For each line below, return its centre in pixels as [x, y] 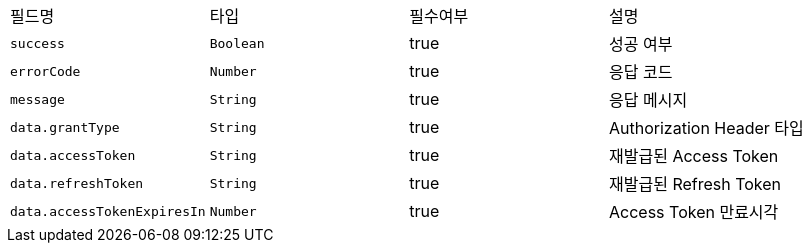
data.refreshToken [77, 183]
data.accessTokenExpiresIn [108, 211]
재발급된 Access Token [694, 156]
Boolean [237, 43]
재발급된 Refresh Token [695, 184]
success [37, 43]
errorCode [45, 71]
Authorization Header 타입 [706, 128]
